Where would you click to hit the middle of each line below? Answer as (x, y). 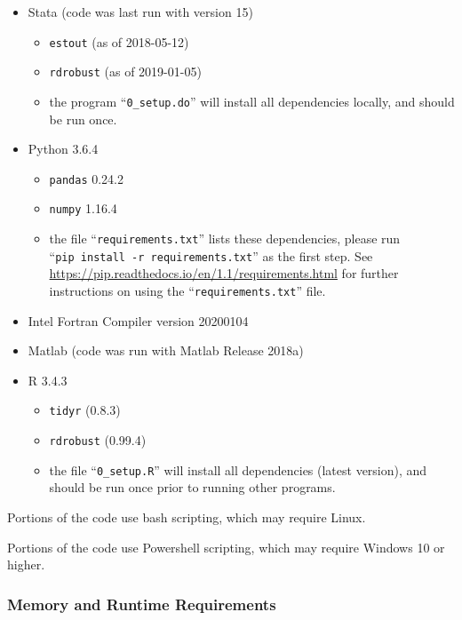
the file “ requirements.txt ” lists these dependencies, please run (225, 238)
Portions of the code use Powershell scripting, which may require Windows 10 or (226, 547)
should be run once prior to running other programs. (192, 487)
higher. (26, 564)
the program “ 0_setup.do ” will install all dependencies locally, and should (252, 101)
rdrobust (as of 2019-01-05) (125, 72)
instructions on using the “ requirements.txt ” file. (187, 290)
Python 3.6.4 (63, 149)
